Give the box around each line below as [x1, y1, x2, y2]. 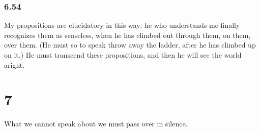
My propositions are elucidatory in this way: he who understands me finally [4, 20, 240, 30]
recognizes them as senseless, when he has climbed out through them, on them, [4, 29, 251, 40]
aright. [4, 59, 25, 70]
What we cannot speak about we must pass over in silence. [4, 118, 188, 129]
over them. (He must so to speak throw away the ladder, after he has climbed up [4, 39, 256, 50]
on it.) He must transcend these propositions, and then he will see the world [4, 50, 242, 60]
